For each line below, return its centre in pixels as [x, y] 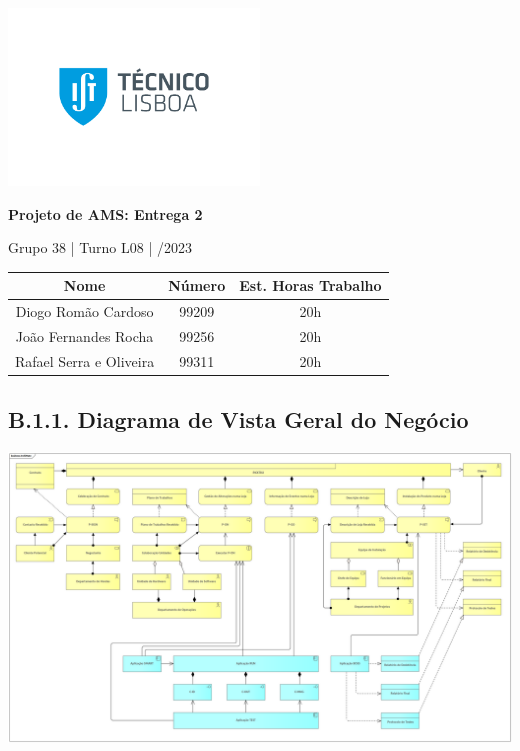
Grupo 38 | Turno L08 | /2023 [100, 247]
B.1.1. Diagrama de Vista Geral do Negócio [238, 419]
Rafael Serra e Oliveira [85, 360]
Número [197, 285]
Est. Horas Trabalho [310, 285]
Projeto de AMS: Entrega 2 [105, 213]
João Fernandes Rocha [84, 336]
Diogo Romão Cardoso [84, 311]
